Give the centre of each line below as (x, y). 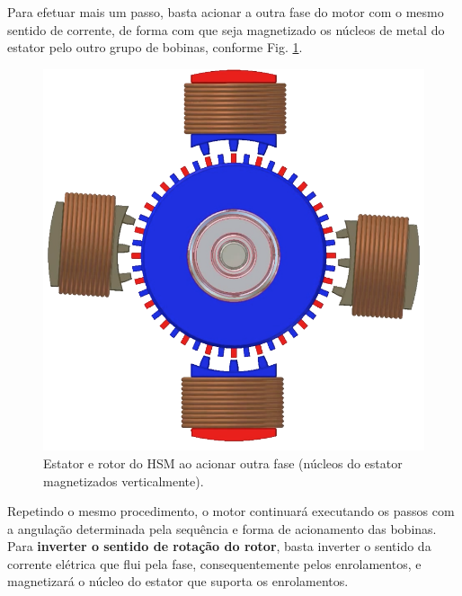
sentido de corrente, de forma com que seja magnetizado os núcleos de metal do (226, 29)
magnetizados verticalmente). (124, 480)
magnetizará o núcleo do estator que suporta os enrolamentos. (178, 581)
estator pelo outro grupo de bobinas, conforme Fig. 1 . (155, 47)
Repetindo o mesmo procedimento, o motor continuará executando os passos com (231, 511)
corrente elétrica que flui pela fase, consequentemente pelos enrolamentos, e (214, 563)
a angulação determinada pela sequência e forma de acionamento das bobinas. (222, 528)
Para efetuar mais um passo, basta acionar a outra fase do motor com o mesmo (226, 12)
